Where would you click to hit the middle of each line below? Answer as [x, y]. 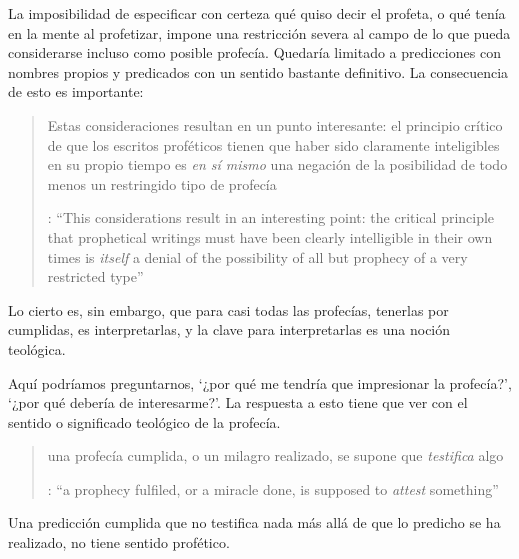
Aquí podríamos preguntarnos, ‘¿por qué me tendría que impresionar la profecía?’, [260, 382]
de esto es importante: [76, 91]
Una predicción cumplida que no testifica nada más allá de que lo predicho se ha [254, 522]
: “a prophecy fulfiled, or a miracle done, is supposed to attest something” [273, 488]
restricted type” [95, 276]
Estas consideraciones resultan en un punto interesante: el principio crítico [275, 124]
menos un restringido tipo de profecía [162, 183]
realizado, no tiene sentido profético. [119, 542]
